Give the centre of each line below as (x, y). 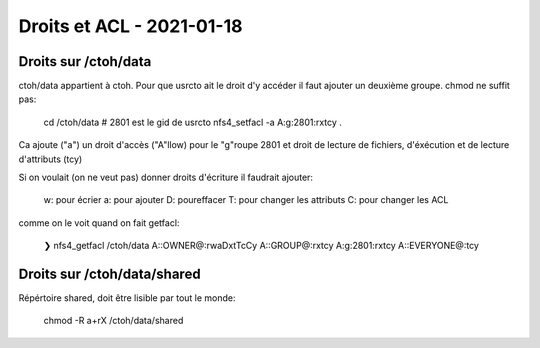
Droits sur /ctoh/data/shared (109, 274)
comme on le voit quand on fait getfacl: (99, 222)
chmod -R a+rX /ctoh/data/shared (113, 321)
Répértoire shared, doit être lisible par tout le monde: (127, 298)
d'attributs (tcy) (50, 159)
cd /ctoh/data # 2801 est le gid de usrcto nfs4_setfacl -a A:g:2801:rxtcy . (192, 122)
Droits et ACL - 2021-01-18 (130, 26)
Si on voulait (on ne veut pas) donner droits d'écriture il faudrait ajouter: (166, 177)
